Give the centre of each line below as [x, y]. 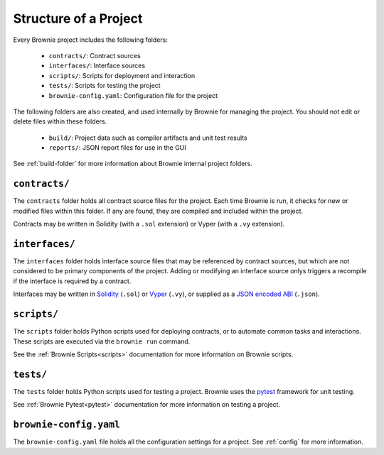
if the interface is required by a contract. [72, 281]
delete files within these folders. [60, 121]
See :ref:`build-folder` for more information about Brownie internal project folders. [133, 164]
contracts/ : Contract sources [95, 55]
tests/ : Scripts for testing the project [105, 86]
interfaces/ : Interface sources [97, 66]
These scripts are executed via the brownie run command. [102, 341]
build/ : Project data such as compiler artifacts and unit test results [148, 138]
